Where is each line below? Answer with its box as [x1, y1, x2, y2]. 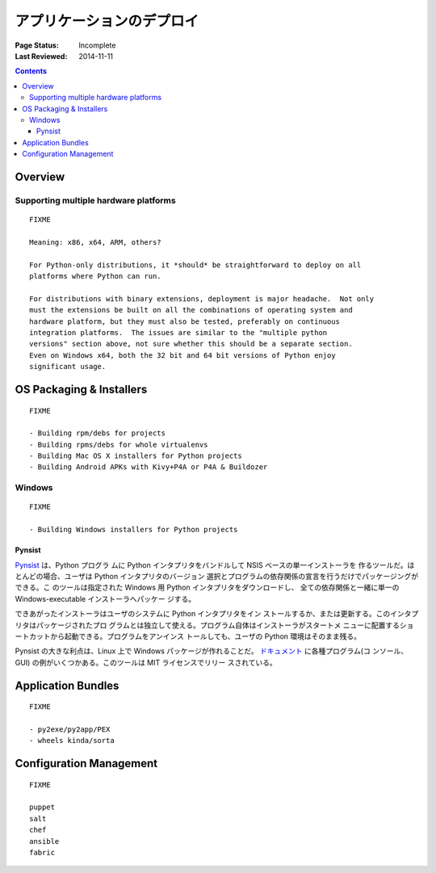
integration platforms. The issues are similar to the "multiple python [29, 328, 328, 337]
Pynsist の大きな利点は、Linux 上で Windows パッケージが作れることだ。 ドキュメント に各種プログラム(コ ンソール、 [15, 646, 408, 656]
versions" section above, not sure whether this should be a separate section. [29, 339, 353, 349]
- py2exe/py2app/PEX [29, 724, 111, 734]
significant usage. [29, 362, 107, 371]
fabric [29, 848, 56, 858]
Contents [15, 66, 48, 76]
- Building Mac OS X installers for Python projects [29, 451, 242, 460]
